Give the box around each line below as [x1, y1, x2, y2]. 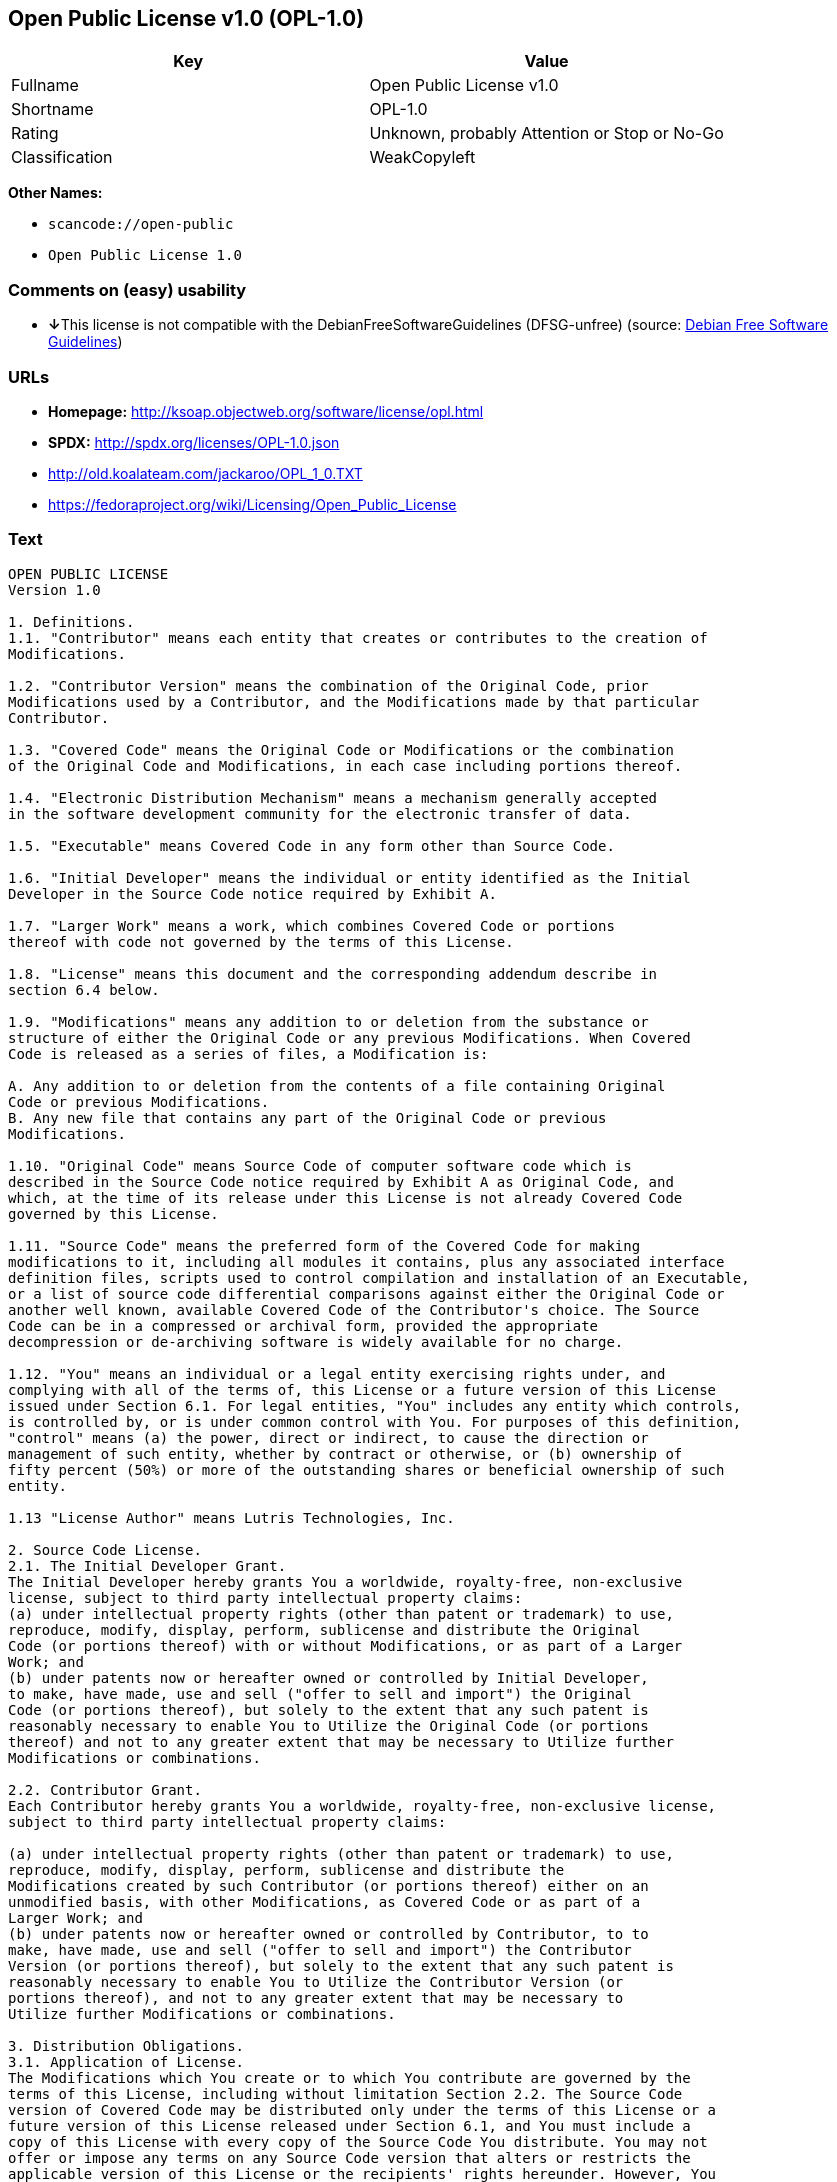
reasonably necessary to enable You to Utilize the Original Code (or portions [8, 1717, 649, 1734]
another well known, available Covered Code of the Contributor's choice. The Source [8, 1301, 700, 1318]
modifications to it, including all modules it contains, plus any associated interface [8, 1253, 725, 1270]
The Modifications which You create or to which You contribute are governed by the [8, 2069, 691, 2086]
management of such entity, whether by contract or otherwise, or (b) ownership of [8, 1445, 683, 1462]
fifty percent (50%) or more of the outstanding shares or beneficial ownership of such [8, 1461, 725, 1478]
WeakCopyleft [369, 147, 476, 168]
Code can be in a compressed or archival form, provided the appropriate [8, 1317, 599, 1334]
